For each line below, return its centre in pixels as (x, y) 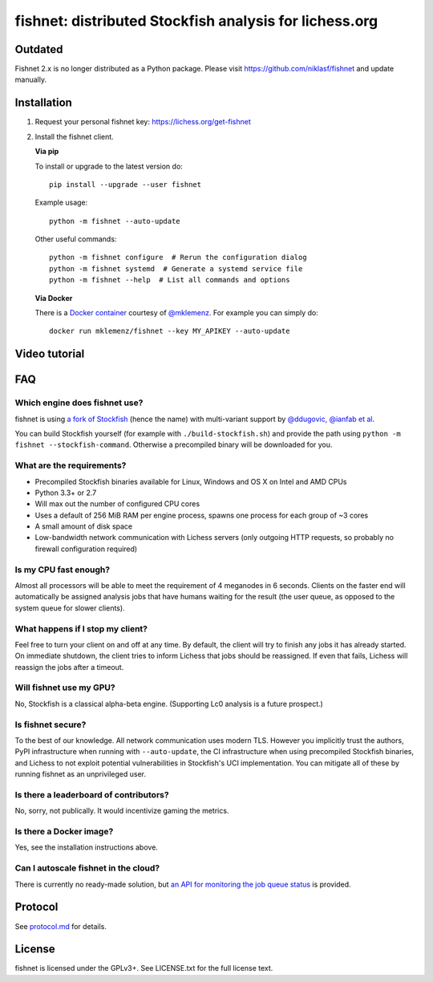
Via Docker (54, 298)
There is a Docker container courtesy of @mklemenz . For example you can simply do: (176, 313)
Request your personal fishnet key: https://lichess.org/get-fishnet (143, 122)
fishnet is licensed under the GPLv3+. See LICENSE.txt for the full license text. (144, 968)
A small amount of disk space (84, 526)
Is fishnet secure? (51, 724)
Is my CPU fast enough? (63, 570)
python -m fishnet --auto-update (115, 221)
